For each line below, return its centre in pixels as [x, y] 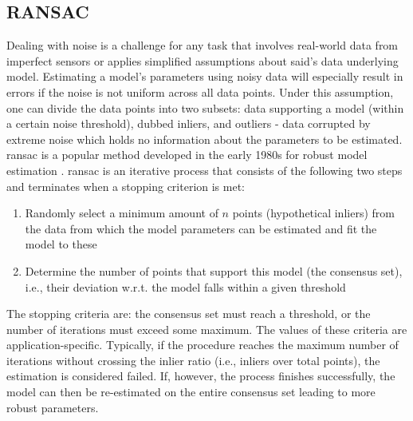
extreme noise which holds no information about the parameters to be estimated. [205, 139]
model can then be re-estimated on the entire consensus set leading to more [191, 392]
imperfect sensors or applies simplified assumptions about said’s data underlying [203, 60]
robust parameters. [53, 407]
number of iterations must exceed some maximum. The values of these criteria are [207, 329]
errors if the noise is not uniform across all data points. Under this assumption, [200, 91]
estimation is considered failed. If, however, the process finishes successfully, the [201, 376]
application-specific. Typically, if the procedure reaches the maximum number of [203, 345]
